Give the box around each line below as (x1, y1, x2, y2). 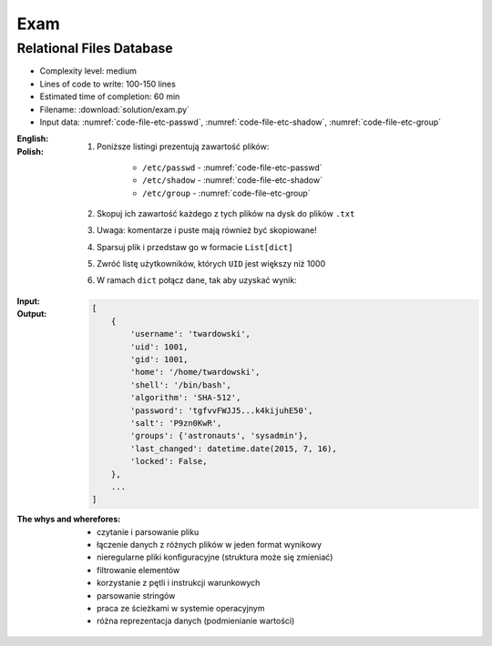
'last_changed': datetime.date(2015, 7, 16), (130, 443, 337, 454)
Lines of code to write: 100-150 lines (39, 78, 177, 89)
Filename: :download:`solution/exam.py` (39, 104, 190, 115)
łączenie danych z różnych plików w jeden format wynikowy (97, 540, 323, 550)
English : (16, 133, 49, 145)
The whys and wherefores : (16, 514, 121, 525)
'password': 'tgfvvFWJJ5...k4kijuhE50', (130, 405, 313, 416)
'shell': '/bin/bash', (130, 379, 232, 390)
